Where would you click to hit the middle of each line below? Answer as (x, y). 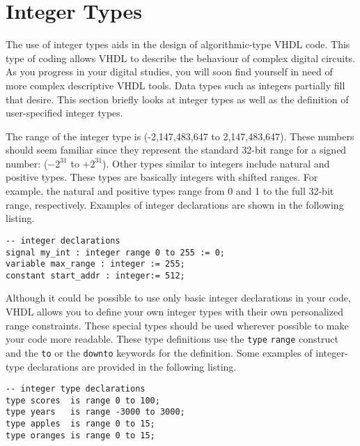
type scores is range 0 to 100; (83, 400)
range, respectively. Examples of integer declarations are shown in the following (175, 204)
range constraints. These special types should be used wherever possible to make (177, 325)
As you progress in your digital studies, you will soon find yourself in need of (169, 72)
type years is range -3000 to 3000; (95, 412)
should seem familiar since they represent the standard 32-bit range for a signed (176, 150)
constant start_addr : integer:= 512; (95, 275)
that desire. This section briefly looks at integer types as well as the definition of (177, 99)
